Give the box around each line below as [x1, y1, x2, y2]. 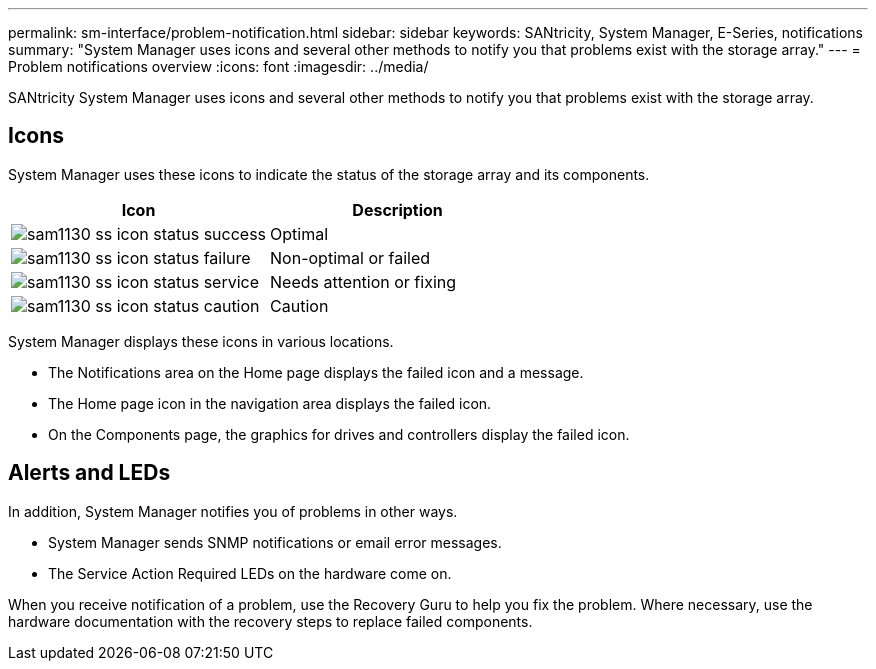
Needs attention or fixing [270, 271, 457, 292]
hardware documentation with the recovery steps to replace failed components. [8, 612, 533, 630]
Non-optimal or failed [270, 247, 431, 268]
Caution [270, 295, 329, 316]
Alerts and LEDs [8, 460, 171, 486]
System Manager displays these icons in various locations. [8, 332, 394, 350]
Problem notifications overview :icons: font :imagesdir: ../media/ [8, 58, 429, 75]
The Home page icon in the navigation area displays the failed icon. [48, 394, 492, 412]
